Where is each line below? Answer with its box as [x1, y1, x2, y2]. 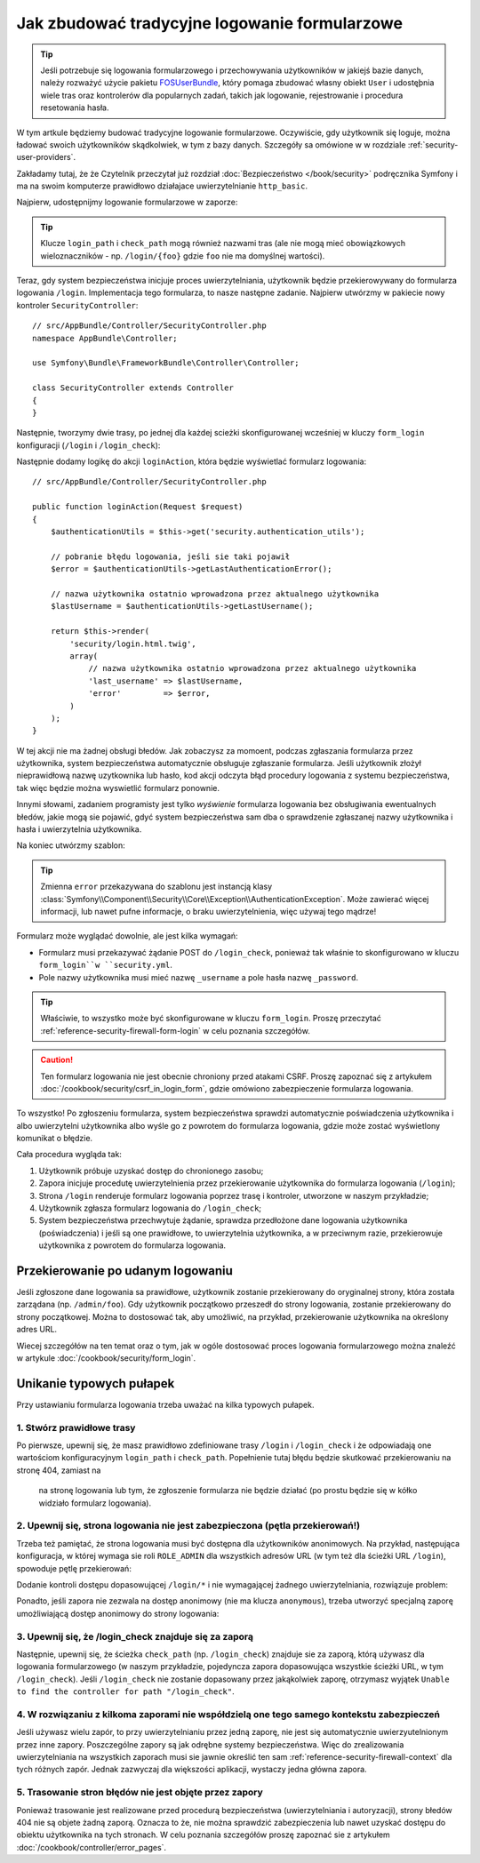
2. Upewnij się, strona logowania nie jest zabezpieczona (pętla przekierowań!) [16, 1520, 360, 1532]
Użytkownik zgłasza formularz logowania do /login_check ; [38, 1203, 262, 1213]
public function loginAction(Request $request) [32, 502, 244, 512]
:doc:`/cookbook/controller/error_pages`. [16, 1842, 167, 1852]
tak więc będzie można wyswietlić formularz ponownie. [16, 782, 220, 793]
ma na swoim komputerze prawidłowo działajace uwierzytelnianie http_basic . [16, 180, 308, 191]
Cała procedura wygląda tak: [16, 1149, 122, 1160]
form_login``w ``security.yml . [38, 960, 173, 971]
